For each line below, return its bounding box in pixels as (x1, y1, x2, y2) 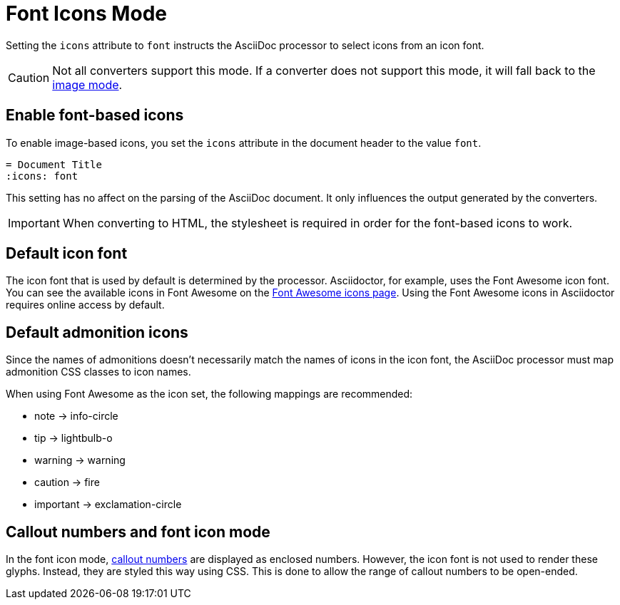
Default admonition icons (6, 323, 188, 341)
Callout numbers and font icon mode (6, 522, 270, 541)
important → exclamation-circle (34, 498, 182, 511)
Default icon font (6, 244, 128, 263)
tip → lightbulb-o (34, 432, 113, 445)
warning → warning (34, 454, 126, 467)
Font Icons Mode (6, 1, 167, 26)
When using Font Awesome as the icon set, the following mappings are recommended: (6, 388, 413, 400)
